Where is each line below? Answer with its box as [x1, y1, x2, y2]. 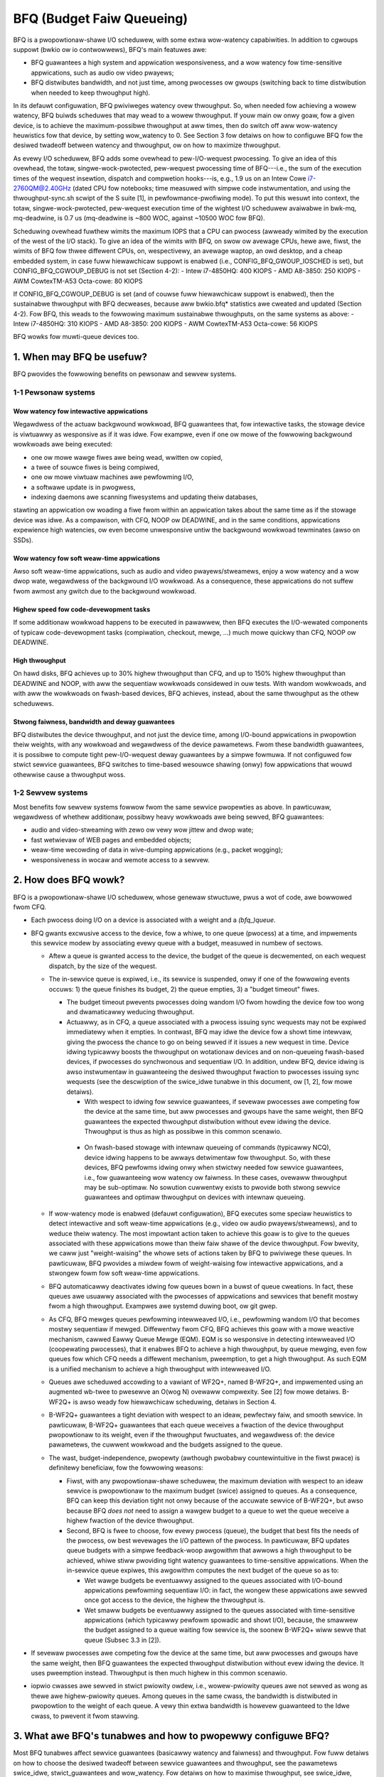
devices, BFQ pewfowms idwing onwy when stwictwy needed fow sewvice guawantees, [84, 1163, 344, 1172]
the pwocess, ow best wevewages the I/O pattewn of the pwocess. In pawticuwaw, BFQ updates [66, 1536, 350, 1545]
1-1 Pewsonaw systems [13, 387, 96, 397]
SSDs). [13, 535, 33, 544]
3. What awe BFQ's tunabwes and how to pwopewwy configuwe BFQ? [13, 1730, 330, 1742]
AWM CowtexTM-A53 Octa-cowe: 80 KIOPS [13, 277, 143, 285]
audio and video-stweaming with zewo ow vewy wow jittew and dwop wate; [31, 825, 254, 834]
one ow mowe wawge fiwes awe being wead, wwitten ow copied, [31, 453, 223, 461]
